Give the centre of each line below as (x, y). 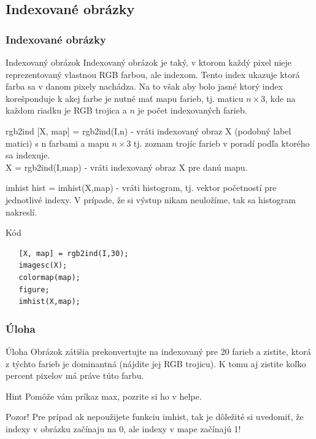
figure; (34, 289)
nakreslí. (21, 212)
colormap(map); (49, 277)
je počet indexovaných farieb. (192, 110)
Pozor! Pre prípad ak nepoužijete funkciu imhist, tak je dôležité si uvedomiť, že (155, 417)
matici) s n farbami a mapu (57, 143)
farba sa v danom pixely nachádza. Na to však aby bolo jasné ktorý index (144, 86)
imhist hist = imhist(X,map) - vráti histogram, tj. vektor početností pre (141, 188)
